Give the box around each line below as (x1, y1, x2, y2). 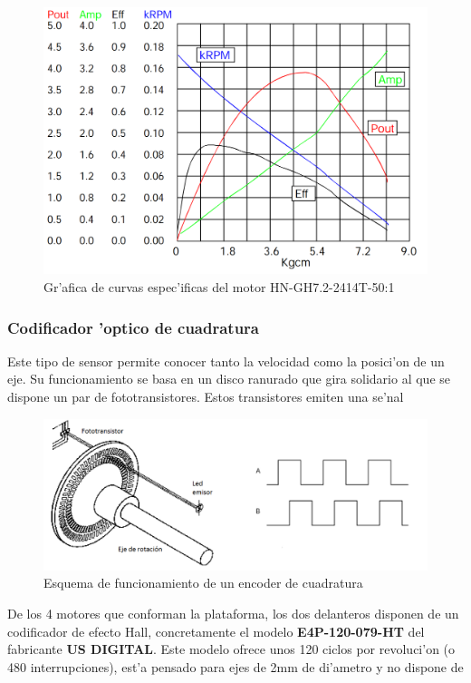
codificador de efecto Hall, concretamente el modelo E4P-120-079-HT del (7, 621, 425, 640)
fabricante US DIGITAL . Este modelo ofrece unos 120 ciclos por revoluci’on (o (7, 639, 456, 659)
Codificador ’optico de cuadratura (7, 316, 259, 338)
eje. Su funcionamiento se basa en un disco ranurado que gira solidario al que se (7, 369, 450, 388)
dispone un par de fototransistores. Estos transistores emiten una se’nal (7, 386, 404, 405)
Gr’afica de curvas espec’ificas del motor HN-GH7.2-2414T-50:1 (43, 277, 395, 296)
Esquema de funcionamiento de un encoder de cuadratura (43, 573, 363, 592)
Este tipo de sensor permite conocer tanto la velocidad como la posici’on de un (7, 351, 445, 370)
